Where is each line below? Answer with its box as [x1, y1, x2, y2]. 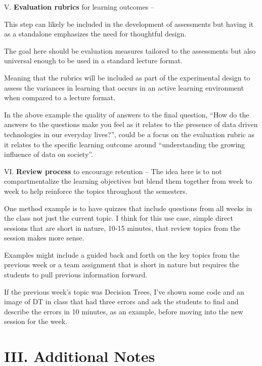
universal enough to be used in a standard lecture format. [4, 55, 183, 66]
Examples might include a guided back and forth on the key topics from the [4, 249, 240, 260]
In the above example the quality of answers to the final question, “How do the [4, 109, 249, 119]
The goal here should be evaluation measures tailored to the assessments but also [4, 45, 256, 56]
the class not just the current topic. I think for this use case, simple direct [4, 213, 233, 223]
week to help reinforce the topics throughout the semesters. [4, 185, 188, 196]
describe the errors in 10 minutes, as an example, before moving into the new [4, 306, 243, 316]
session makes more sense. [4, 232, 84, 243]
